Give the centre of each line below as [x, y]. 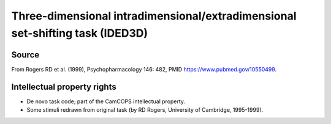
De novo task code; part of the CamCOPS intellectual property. [106, 101]
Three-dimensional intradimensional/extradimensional [154, 16]
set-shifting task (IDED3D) [80, 33]
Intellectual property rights [64, 86]
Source [25, 55]
